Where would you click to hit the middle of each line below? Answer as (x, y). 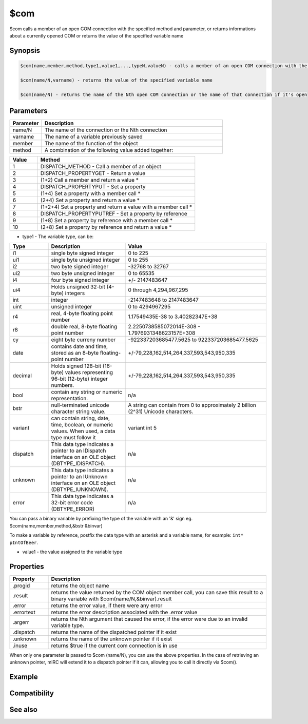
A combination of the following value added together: (109, 150)
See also (24, 710)
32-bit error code (72, 503)
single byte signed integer (82, 253)
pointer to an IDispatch (79, 451)
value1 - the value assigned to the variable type (72, 552)
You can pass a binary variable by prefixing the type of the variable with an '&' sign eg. (101, 519)
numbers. (63, 385)
